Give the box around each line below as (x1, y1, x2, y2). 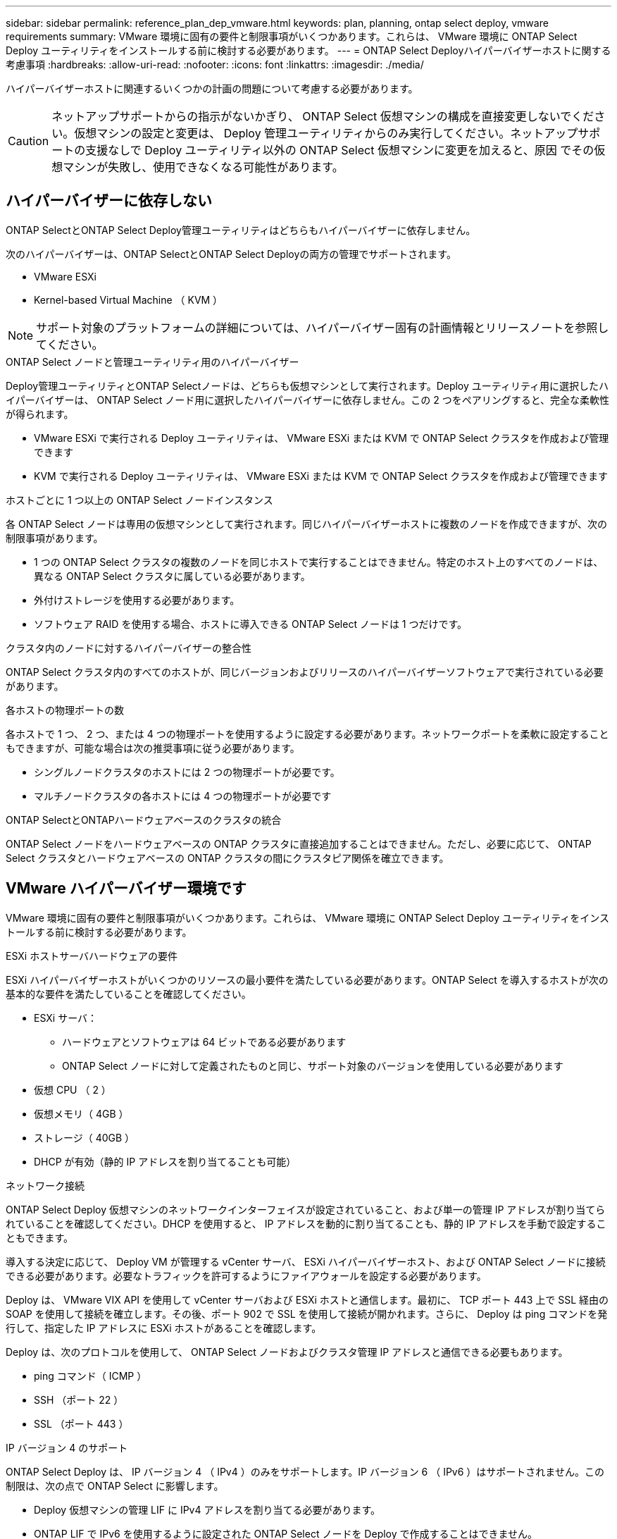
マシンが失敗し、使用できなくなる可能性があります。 (63, 160, 344, 174)
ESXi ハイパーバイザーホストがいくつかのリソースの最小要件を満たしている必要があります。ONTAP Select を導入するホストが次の (6, 973, 609, 986)
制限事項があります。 (6, 531, 104, 544)
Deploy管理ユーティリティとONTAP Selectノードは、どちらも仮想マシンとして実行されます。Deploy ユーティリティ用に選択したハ (6, 379, 609, 392)
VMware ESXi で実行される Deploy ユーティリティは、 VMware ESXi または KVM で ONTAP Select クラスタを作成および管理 (34, 431, 609, 444)
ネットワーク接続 (6, 1179, 85, 1192)
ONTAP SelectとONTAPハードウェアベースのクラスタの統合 (6, 813, 282, 826)
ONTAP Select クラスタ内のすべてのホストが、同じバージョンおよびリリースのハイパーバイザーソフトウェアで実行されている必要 (6, 665, 604, 678)
